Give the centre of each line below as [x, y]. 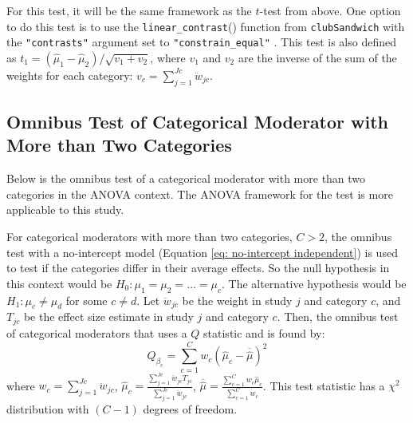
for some [87, 300]
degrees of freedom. [190, 409]
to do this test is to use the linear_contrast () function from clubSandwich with [206, 26]
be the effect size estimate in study [108, 316]
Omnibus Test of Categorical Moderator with [198, 122]
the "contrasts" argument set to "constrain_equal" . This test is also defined [202, 42]
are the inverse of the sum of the [317, 57]
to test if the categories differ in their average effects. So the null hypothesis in [198, 268]
